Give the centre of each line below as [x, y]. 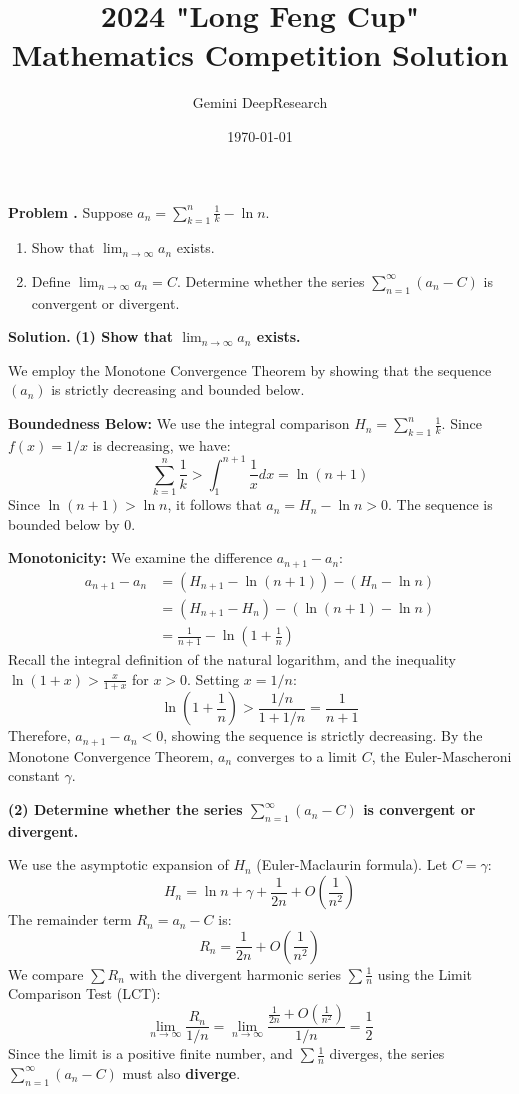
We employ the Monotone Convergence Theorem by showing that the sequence [250, 369]
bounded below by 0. [72, 523]
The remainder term [70, 919]
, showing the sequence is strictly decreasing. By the [323, 735]
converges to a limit [297, 755]
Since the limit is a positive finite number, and [150, 1053]
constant [34, 775]
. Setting [213, 678]
